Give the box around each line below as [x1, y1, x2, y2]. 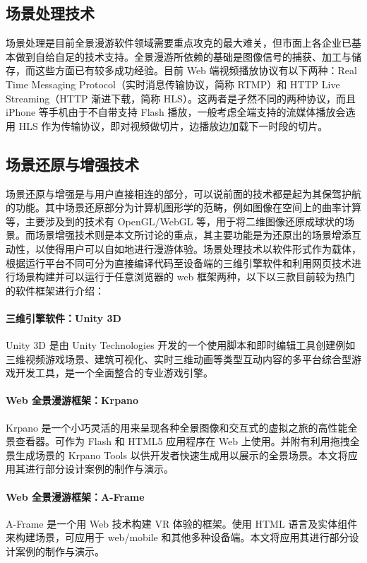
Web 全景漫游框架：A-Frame [6, 489, 145, 504]
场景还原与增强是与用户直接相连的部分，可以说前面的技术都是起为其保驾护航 [6, 186, 361, 201]
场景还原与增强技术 [6, 153, 139, 174]
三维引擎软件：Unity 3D [6, 310, 121, 325]
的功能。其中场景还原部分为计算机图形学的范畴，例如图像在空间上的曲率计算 [6, 200, 361, 215]
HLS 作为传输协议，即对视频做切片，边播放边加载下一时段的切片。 [18, 118, 328, 133]
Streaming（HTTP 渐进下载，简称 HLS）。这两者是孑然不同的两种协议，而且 [6, 90, 356, 105]
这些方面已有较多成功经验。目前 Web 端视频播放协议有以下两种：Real [35, 63, 357, 78]
